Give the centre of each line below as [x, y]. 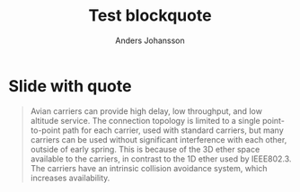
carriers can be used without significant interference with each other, [159, 139]
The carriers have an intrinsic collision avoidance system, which [149, 168]
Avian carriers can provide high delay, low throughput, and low [146, 111]
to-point [45, 130]
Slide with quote [70, 86]
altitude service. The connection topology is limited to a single [146, 120]
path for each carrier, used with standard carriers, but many [173, 130]
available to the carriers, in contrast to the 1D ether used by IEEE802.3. [161, 159]
